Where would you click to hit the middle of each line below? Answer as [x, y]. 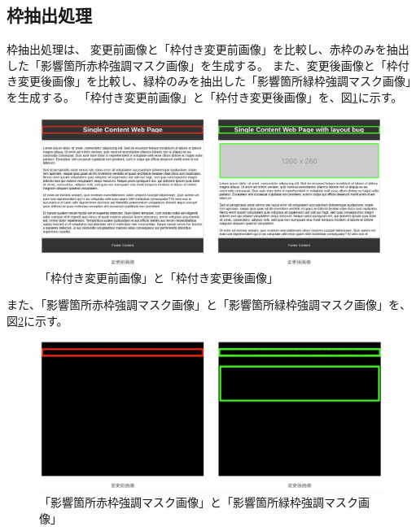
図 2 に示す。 [37, 320]
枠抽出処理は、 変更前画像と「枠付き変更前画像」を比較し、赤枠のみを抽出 [208, 49]
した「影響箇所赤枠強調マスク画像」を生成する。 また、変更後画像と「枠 [202, 65]
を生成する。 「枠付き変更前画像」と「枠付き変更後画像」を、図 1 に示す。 [205, 96]
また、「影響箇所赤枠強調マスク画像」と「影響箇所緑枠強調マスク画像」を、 [209, 305]
